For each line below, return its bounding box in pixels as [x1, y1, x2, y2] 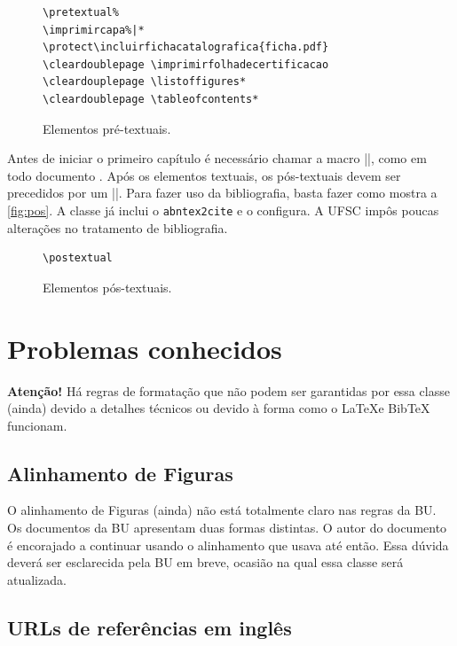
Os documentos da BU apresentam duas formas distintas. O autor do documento [7, 518, 447, 537]
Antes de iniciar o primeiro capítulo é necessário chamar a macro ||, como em [7, 149, 427, 167]
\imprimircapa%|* [43, 23, 145, 36]
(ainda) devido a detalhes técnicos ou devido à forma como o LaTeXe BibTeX [7, 399, 430, 417]
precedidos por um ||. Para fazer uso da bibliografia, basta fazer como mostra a [7, 183, 437, 202]
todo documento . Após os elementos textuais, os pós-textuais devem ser [7, 166, 401, 184]
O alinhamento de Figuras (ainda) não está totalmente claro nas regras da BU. [7, 501, 437, 519]
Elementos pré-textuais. [43, 119, 171, 137]
